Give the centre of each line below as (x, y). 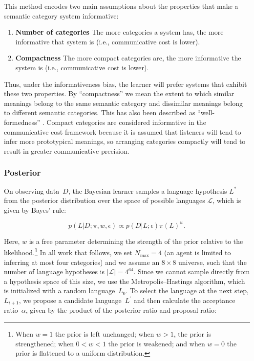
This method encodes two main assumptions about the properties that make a (121, 6)
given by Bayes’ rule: (35, 210)
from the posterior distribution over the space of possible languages (105, 200)
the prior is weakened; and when (157, 343)
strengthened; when (44, 343)
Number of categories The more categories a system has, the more (119, 32)
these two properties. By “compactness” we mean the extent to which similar (119, 93)
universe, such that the (212, 262)
